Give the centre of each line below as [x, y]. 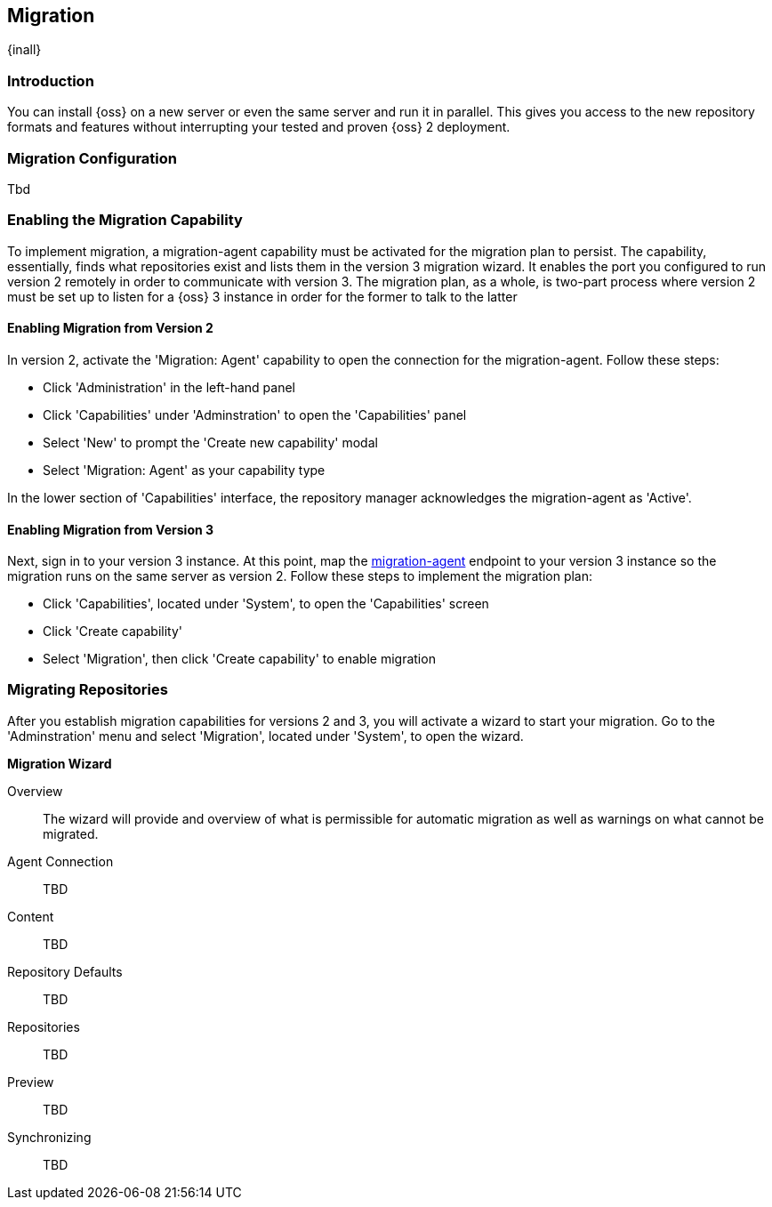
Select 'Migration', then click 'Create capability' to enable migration [239, 659]
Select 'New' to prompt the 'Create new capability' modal [210, 442]
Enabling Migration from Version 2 [110, 328]
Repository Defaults [65, 971]
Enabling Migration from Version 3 [111, 529]
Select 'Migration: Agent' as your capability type [184, 470]
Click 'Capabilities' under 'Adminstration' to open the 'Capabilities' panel [255, 414]
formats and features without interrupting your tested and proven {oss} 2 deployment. [259, 127]
